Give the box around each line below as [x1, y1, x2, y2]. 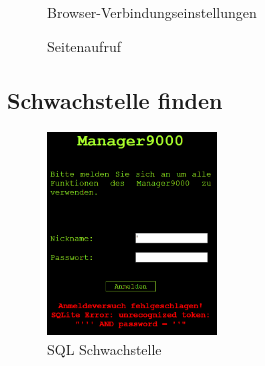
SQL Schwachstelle [47, 338, 162, 359]
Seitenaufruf [47, 35, 121, 56]
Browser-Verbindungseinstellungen [47, 2, 257, 22]
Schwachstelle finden [7, 84, 223, 115]
